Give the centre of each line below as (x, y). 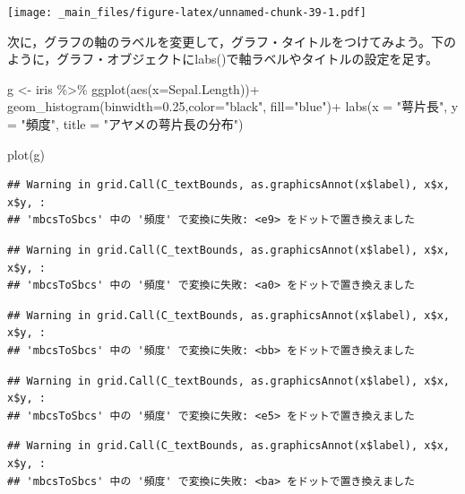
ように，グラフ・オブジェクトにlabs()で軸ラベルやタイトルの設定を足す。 (223, 59)
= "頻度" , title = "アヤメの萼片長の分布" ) (125, 124)
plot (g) (26, 154)
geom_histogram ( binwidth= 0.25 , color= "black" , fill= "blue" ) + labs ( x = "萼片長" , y (233, 106)
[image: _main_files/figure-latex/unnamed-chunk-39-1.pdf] (187, 13)
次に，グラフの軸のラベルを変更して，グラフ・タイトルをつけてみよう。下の (232, 41)
